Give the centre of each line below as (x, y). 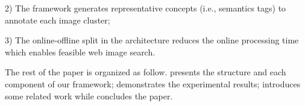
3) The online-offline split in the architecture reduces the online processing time (152, 40)
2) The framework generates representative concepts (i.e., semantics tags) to (146, 8)
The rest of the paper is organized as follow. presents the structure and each (146, 72)
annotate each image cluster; (58, 20)
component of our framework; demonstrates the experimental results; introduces (153, 83)
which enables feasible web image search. (80, 51)
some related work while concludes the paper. (89, 95)
